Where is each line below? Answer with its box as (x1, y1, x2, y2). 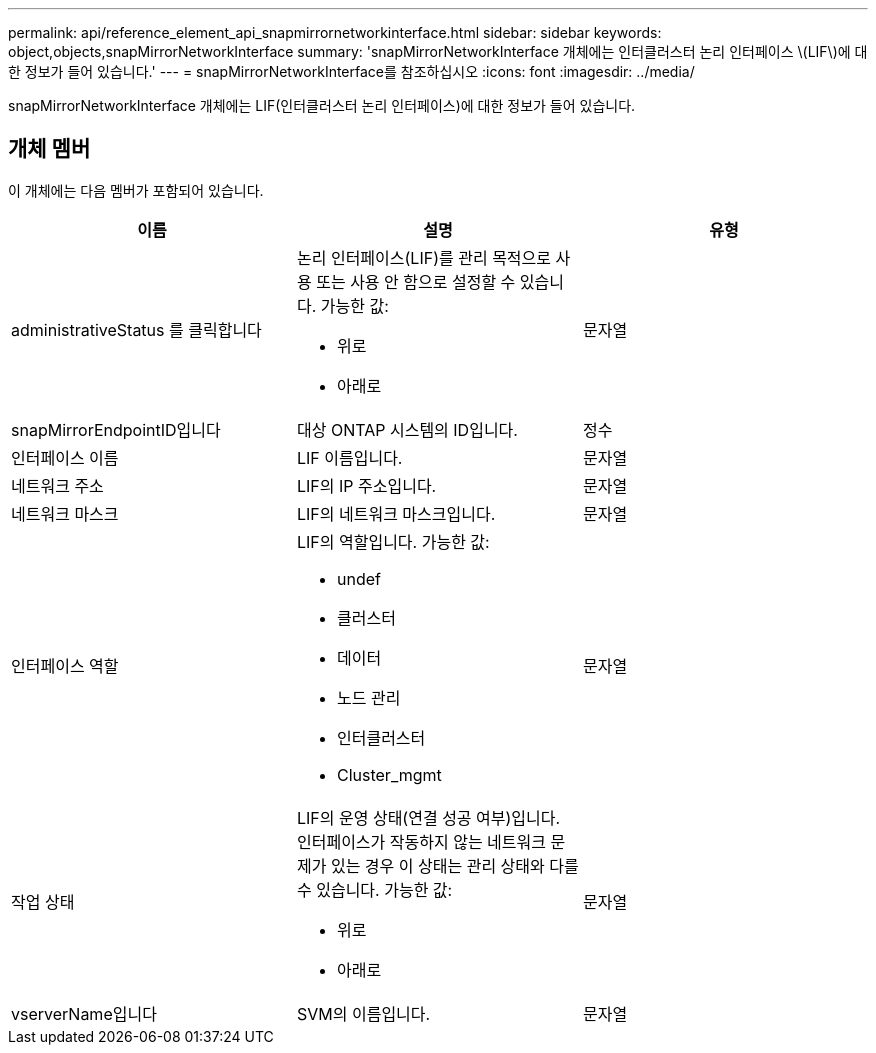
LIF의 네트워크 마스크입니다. (296, 503, 496, 524)
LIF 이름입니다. (296, 447, 403, 468)
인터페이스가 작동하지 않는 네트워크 (296, 831, 547, 852)
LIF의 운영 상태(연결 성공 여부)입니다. (296, 807, 561, 828)
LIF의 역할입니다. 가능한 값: (296, 531, 490, 552)
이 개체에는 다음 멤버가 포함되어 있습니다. (8, 181, 264, 199)
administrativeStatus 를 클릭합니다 (11, 319, 262, 340)
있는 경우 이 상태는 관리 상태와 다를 (330, 855, 579, 876)
